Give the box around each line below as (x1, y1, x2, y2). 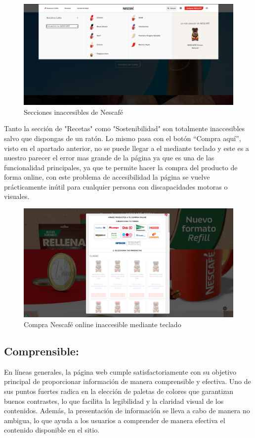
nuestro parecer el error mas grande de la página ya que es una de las (4, 152, 214, 163)
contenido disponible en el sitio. (4, 425, 100, 435)
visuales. (4, 191, 30, 201)
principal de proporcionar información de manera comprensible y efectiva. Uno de (4, 376, 251, 387)
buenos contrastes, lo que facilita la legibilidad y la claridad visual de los (4, 395, 224, 406)
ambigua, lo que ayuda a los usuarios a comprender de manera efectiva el (4, 415, 225, 425)
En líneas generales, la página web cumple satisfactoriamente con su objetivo (4, 366, 237, 377)
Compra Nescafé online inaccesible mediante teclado (24, 319, 181, 329)
